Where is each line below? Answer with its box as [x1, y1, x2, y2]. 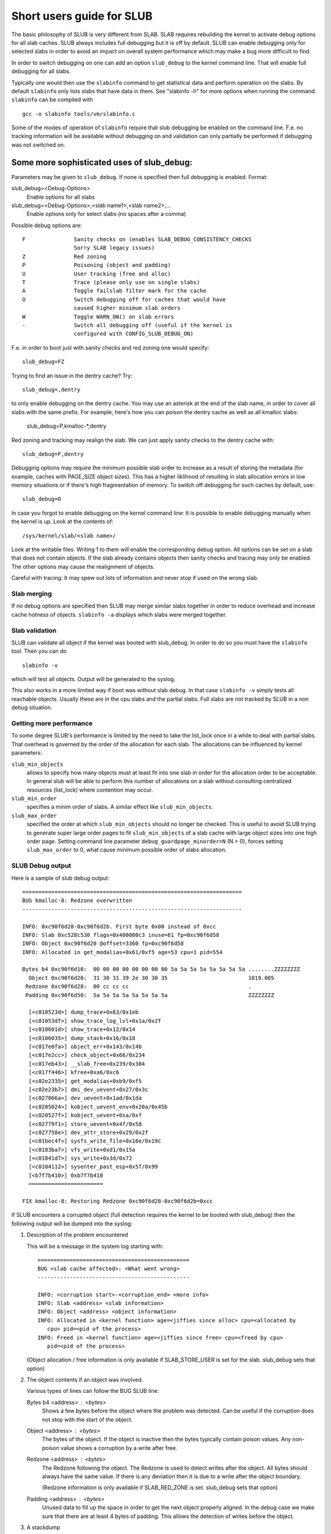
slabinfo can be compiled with [11, 96, 93, 104]
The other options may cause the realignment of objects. [11, 563, 155, 570]
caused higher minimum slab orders [74, 304, 181, 312]
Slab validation [11, 626, 57, 634]
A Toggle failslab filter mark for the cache [22, 287, 207, 295]
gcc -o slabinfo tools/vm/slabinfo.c [22, 110, 136, 117]
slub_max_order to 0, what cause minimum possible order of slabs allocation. [26, 846, 227, 854]
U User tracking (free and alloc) [22, 270, 171, 277]
